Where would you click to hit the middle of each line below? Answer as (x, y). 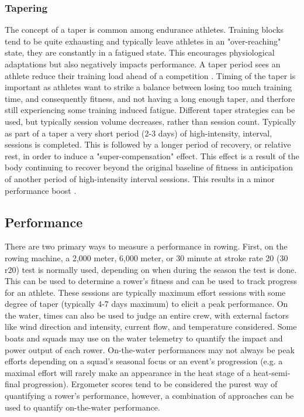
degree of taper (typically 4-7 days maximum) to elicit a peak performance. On (146, 304)
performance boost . (41, 190)
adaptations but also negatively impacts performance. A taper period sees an (143, 64)
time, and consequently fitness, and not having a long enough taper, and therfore (150, 98)
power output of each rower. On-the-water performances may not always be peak (150, 349)
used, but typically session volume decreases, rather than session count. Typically (151, 121)
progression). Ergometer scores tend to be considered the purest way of (150, 384)
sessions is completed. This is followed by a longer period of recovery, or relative (148, 144)
